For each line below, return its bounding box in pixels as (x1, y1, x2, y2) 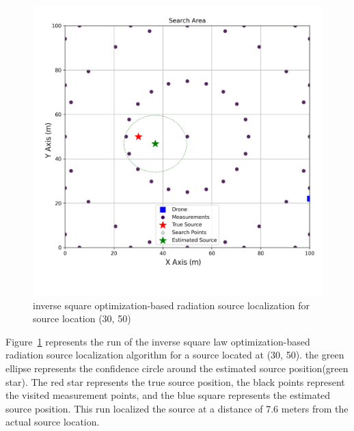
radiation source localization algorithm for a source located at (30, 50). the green (5, 348, 344, 362)
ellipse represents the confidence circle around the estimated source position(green (5, 361, 349, 375)
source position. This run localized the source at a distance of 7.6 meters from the (5, 401, 349, 415)
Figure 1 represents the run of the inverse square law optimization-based (5, 334, 310, 348)
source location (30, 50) (33, 311, 131, 326)
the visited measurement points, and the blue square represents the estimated (5, 388, 331, 402)
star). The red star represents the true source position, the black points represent (5, 374, 345, 389)
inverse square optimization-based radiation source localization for (33, 298, 310, 312)
